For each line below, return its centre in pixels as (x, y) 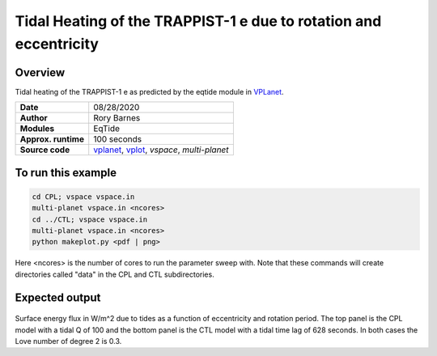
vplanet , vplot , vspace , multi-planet (161, 150)
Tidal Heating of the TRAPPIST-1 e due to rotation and (198, 21)
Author (34, 118)
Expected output (58, 297)
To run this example (66, 173)
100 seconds (118, 139)
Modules (37, 129)
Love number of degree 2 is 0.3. (68, 341)
